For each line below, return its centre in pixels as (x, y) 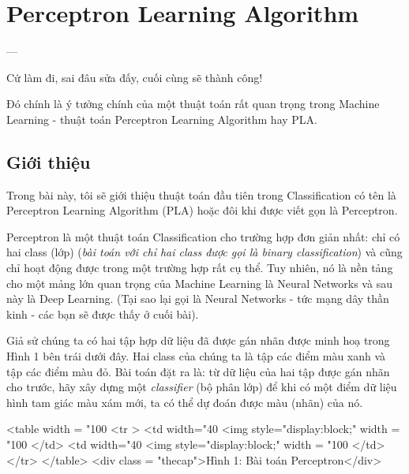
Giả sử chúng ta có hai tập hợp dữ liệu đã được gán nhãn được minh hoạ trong (198, 340)
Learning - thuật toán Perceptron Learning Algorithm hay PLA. (162, 119)
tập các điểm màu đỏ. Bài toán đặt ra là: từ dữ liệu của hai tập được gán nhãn (198, 371)
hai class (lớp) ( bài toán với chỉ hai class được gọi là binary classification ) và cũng (204, 252)
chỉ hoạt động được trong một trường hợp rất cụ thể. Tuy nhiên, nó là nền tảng (200, 268)
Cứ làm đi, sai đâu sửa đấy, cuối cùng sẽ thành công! (135, 77)
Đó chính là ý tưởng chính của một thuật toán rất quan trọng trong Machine (193, 104)
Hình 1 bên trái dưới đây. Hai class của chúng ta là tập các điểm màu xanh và (196, 356)
